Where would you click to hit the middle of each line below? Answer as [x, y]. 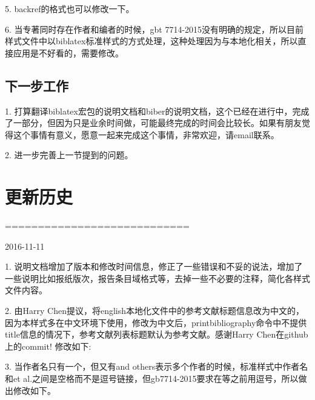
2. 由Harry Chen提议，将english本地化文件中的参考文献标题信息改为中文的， [155, 311]
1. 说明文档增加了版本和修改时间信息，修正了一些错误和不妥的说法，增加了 [154, 266]
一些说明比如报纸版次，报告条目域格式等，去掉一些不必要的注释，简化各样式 [157, 278]
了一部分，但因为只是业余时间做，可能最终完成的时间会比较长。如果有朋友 [153, 123]
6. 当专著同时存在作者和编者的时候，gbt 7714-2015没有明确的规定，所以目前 [154, 29]
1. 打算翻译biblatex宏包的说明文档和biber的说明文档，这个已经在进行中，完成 [157, 111]
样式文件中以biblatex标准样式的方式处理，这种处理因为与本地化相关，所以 [151, 41]
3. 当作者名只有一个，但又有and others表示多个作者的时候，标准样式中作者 [152, 366]
